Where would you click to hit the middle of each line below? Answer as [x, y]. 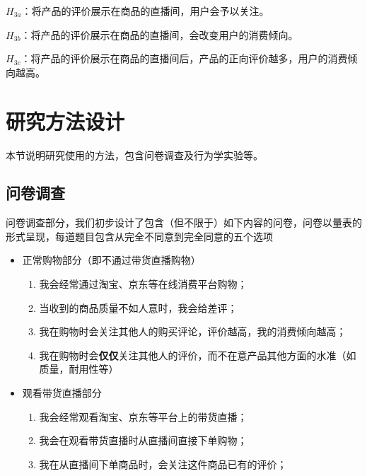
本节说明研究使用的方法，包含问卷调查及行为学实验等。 [134, 155]
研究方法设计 [65, 121]
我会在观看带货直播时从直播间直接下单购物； [143, 440]
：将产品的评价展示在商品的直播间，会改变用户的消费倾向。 [159, 34]
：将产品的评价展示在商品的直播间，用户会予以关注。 [145, 11]
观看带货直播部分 [62, 393]
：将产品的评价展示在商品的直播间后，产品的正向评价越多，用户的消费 [184, 58]
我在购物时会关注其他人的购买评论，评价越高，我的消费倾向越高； [193, 331]
